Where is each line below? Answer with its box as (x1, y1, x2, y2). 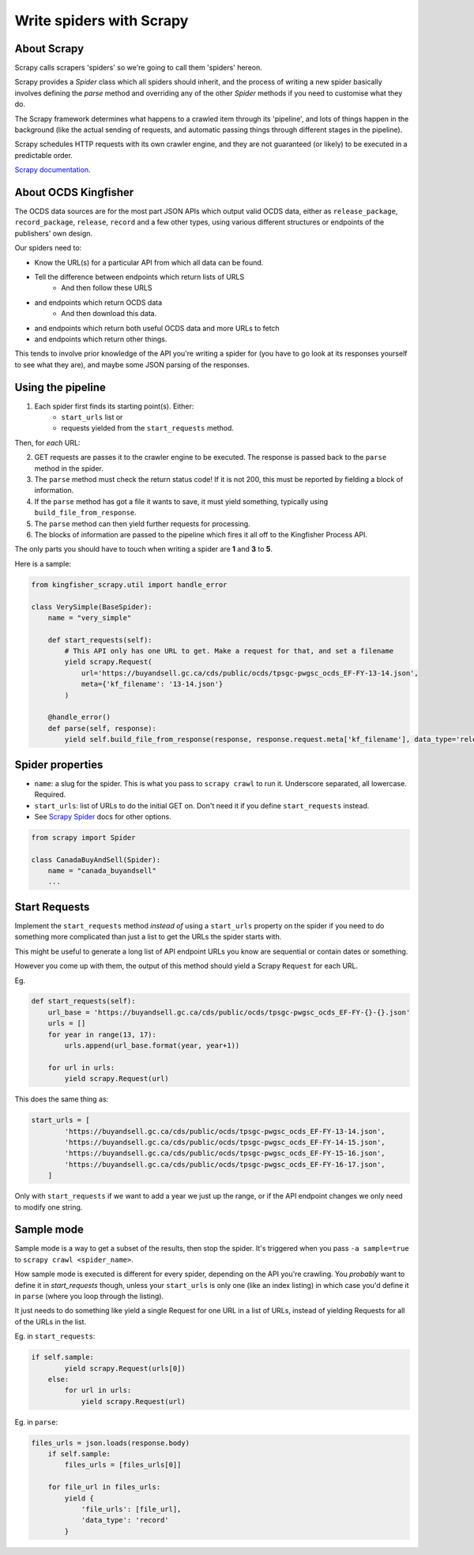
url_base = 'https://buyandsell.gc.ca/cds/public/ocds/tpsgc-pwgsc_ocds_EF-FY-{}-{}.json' (47, 1007, 411, 1017)
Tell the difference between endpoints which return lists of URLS (34, 273, 245, 282)
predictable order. (14, 150, 73, 160)
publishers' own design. (14, 228, 93, 238)
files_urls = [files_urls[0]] (64, 1460, 182, 1470)
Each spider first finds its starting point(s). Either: (34, 401, 194, 411)
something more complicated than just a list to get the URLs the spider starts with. (14, 932, 282, 942)
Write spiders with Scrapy (14, 12, 189, 29)
